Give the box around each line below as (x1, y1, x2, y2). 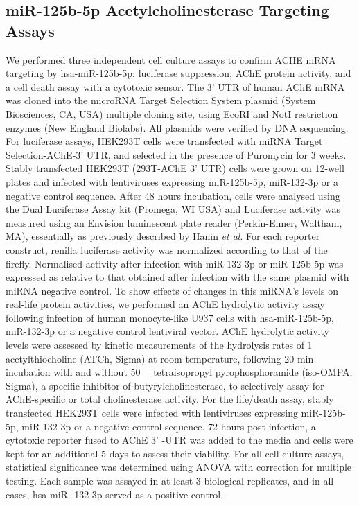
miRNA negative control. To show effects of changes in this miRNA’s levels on (6, 283, 338, 297)
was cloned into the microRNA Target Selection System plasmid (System (6, 93, 316, 107)
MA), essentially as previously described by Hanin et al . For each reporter (6, 229, 320, 243)
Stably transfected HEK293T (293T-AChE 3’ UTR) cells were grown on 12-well (6, 161, 344, 175)
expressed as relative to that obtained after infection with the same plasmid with (6, 270, 349, 284)
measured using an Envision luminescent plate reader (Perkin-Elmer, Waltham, (6, 215, 342, 229)
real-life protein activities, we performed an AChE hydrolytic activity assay (6, 297, 325, 311)
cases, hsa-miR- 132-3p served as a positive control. (6, 487, 224, 501)
